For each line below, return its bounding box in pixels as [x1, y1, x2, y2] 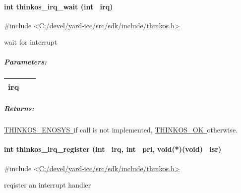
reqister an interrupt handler [4, 180, 91, 190]
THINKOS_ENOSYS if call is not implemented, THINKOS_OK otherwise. [4, 125, 238, 135]
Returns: [4, 103, 34, 114]
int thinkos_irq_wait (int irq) [4, 1, 113, 11]
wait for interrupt [4, 37, 58, 47]
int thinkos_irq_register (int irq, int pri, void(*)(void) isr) [4, 144, 222, 154]
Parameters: [4, 56, 47, 66]
